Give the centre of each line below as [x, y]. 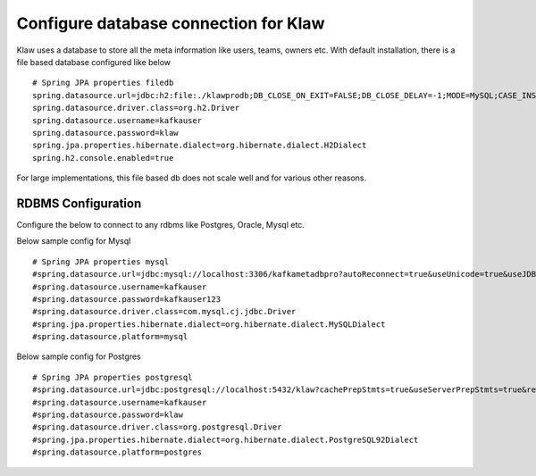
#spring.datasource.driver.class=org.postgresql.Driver [157, 427]
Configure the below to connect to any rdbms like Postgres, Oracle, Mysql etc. [161, 224]
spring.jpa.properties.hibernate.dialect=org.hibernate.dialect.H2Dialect [200, 146]
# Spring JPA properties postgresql [113, 377]
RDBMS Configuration [79, 203]
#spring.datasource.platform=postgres [117, 452]
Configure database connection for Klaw [171, 23]
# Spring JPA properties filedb [103, 83]
